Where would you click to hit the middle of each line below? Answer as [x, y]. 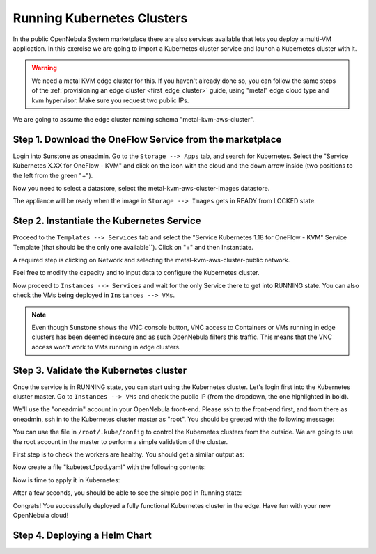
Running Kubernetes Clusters [100, 18]
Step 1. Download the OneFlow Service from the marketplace [147, 139]
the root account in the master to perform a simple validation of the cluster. [120, 441]
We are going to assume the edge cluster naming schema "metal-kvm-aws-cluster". [134, 119]
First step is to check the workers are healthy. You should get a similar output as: [129, 454]
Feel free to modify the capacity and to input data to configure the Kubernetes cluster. [136, 273]
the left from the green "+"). [53, 175]
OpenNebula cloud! [41, 515]
